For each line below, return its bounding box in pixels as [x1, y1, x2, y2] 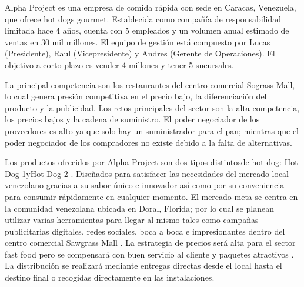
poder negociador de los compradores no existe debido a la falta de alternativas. [5, 136, 292, 148]
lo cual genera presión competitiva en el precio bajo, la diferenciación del [5, 90, 267, 102]
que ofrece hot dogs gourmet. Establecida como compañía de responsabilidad [5, 12, 282, 25]
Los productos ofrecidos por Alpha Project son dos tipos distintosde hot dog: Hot [5, 156, 298, 168]
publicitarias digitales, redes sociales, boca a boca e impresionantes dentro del [5, 225, 285, 237]
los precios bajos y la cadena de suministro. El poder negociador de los [5, 113, 260, 125]
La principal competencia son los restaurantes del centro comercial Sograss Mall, [5, 78, 295, 91]
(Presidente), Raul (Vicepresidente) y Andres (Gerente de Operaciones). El [5, 47, 275, 59]
